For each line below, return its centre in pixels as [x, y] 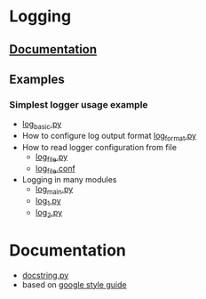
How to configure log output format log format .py [109, 137]
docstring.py [45, 275]
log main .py [54, 190]
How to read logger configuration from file [99, 147]
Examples [37, 79]
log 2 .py [49, 214]
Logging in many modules [69, 180]
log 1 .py [48, 202]
